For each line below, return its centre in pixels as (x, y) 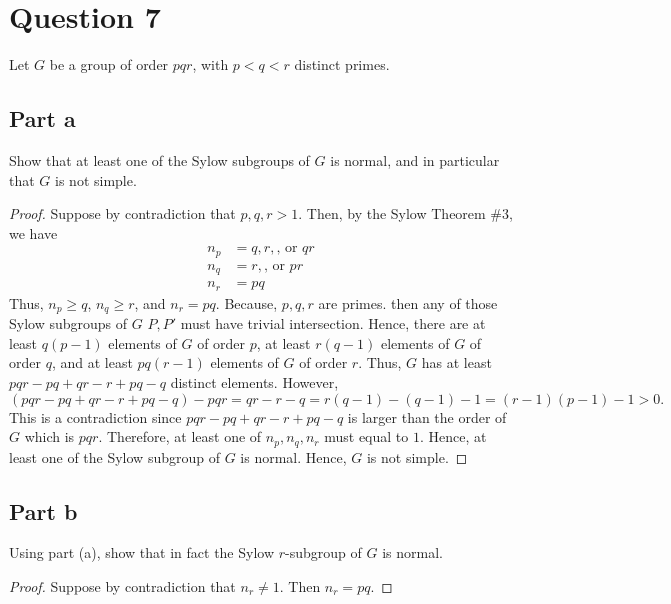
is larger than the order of (427, 416)
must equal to (366, 436)
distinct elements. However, (254, 381)
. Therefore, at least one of (180, 436)
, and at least (92, 362)
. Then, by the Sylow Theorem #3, (405, 213)
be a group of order (109, 64)
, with (210, 64)
